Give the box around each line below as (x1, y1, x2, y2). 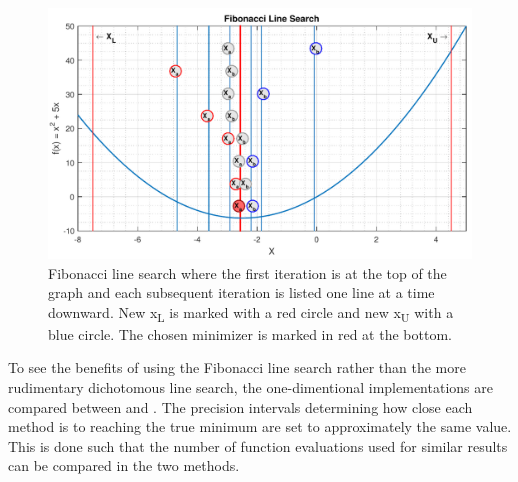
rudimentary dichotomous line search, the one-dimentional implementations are (8, 377, 493, 398)
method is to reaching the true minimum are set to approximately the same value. (8, 416, 512, 437)
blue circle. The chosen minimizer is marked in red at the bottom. (48, 323, 452, 344)
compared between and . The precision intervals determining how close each (8, 396, 473, 417)
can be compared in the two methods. (8, 455, 240, 476)
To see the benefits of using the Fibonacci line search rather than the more (8, 357, 466, 378)
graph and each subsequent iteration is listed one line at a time (48, 282, 435, 303)
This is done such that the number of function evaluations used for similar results (8, 435, 508, 456)
